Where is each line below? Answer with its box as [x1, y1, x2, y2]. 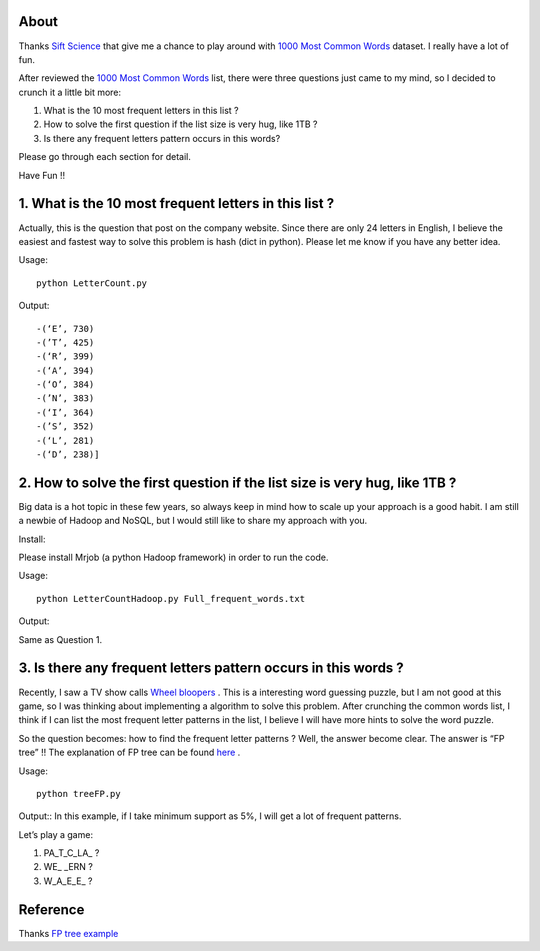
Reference [18, 901, 85, 918]
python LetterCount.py [36, 277, 148, 289]
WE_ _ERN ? [43, 861, 94, 873]
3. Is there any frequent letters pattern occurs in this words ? [18, 660, 404, 677]
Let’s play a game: [18, 828, 94, 840]
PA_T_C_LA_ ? [43, 847, 100, 859]
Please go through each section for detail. [18, 151, 192, 163]
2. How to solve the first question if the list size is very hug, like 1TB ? [18, 474, 457, 491]
